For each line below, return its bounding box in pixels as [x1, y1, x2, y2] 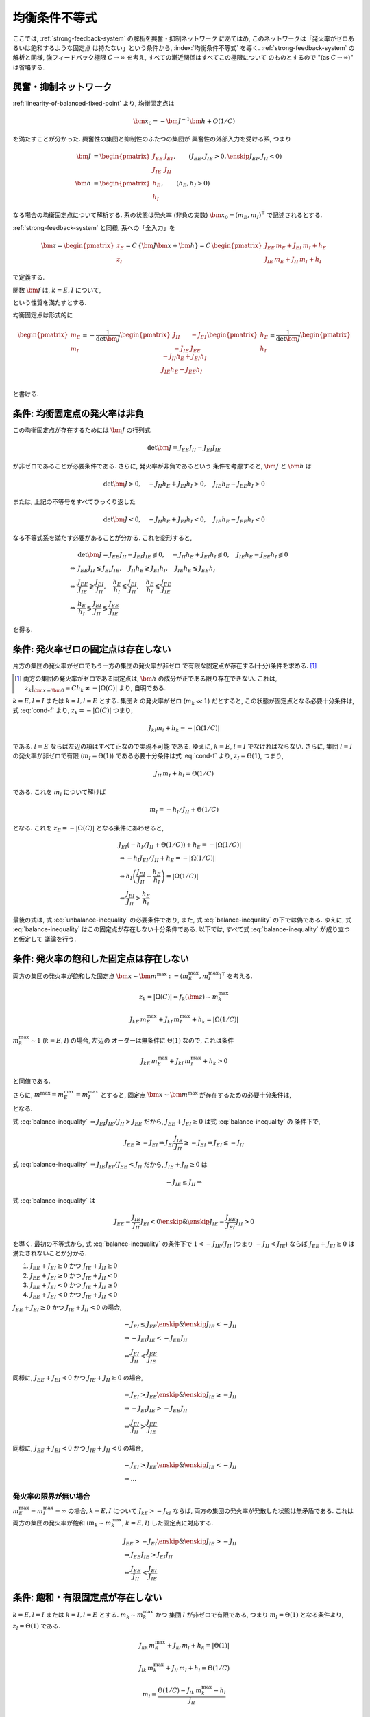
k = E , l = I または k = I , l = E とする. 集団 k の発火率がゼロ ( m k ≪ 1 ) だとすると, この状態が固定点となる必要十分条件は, [12, 696, 355, 707]
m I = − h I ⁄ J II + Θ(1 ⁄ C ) [149, 806, 219, 815]
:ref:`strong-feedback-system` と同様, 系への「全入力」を [12, 223, 176, 231]
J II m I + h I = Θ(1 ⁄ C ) [154, 770, 214, 780]
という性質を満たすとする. [12, 299, 87, 306]
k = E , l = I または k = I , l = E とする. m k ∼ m [12, 1611, 143, 1620]
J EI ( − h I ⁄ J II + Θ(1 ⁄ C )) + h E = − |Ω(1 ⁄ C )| [118, 841, 242, 850]
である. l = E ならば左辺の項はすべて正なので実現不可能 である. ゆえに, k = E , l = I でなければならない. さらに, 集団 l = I [12, 742, 353, 750]
